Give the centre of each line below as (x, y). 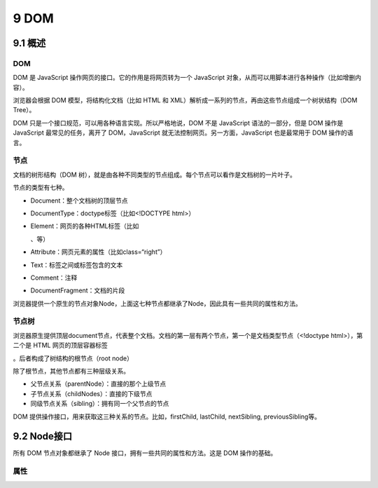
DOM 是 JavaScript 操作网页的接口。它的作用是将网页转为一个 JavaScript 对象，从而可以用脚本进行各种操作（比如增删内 (187, 78)
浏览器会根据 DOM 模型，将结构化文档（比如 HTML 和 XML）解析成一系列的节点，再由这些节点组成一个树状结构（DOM (185, 100)
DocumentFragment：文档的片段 (78, 290)
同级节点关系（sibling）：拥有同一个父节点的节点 (100, 404)
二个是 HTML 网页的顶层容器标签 (60, 345)
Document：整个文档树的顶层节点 (79, 201)
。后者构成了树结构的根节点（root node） (73, 358)
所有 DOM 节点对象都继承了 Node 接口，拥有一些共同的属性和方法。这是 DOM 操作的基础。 (145, 453)
